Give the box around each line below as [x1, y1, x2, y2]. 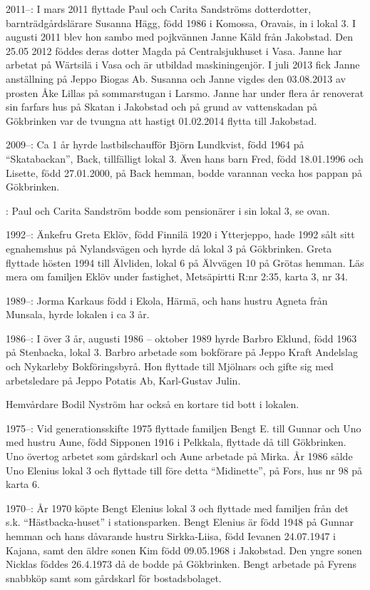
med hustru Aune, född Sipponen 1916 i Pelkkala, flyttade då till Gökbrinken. [6, 434, 346, 449]
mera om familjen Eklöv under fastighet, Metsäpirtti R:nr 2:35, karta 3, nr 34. [6, 269, 348, 284]
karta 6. [6, 477, 40, 492]
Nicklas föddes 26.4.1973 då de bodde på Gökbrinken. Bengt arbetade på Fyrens [6, 556, 357, 571]
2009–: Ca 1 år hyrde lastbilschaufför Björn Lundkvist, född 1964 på [6, 137, 304, 152]
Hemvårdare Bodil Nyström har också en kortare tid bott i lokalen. [6, 397, 299, 412]
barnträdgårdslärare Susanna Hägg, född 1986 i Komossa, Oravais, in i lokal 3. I [6, 15, 356, 30]
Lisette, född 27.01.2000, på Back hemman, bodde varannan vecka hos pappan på [6, 165, 362, 180]
